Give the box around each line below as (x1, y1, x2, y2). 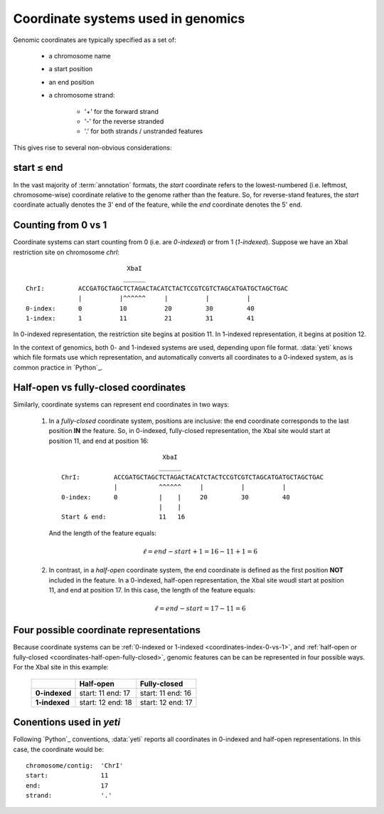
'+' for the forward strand (84, 107, 159, 115)
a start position (48, 65, 93, 73)
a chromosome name (48, 51, 111, 60)
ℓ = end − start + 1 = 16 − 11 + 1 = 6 (142, 547, 258, 555)
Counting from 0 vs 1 (13, 219, 107, 231)
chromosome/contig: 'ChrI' (26, 761, 124, 769)
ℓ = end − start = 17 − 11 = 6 (154, 605, 246, 612)
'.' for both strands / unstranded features (84, 127, 203, 135)
